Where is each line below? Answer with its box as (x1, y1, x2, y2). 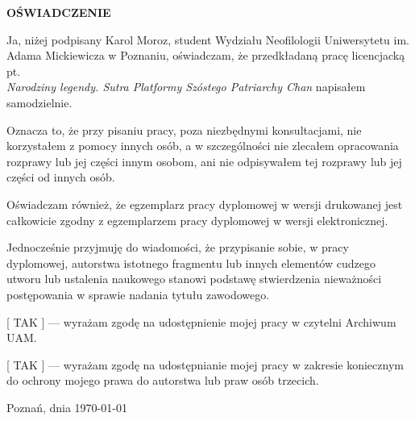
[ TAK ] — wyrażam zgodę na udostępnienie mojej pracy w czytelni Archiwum (6, 313, 396, 330)
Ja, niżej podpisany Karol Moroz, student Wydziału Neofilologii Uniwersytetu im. (6, 31, 409, 48)
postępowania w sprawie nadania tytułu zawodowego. (6, 286, 270, 302)
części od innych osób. (6, 169, 115, 185)
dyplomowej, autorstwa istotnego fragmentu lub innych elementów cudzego (6, 254, 376, 271)
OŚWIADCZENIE (6, 4, 111, 20)
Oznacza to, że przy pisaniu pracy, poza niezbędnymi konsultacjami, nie (6, 121, 362, 138)
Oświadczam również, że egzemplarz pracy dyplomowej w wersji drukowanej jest (6, 195, 403, 212)
